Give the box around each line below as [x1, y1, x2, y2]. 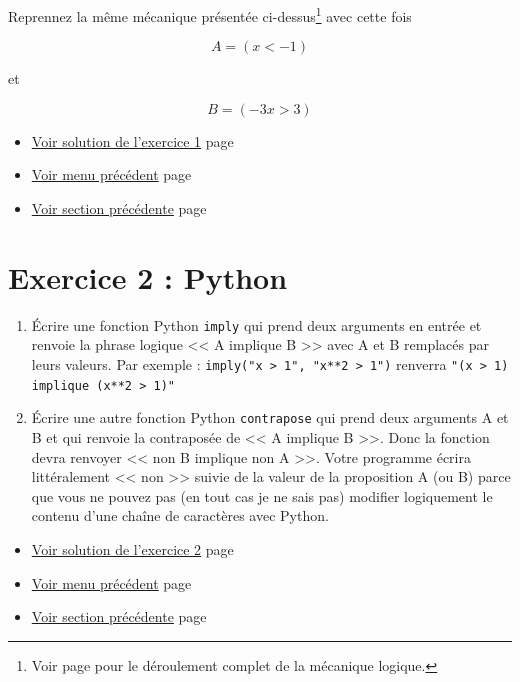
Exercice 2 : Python [8, 256, 288, 297]
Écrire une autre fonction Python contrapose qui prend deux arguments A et [31, 407, 509, 428]
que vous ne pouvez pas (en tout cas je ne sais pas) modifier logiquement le [31, 485, 493, 506]
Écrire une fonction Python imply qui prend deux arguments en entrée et [31, 314, 482, 335]
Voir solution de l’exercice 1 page [31, 130, 234, 151]
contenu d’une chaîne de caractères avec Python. [31, 505, 329, 526]
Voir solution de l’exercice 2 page [31, 538, 234, 559]
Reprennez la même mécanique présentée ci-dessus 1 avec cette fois [8, 3, 412, 26]
